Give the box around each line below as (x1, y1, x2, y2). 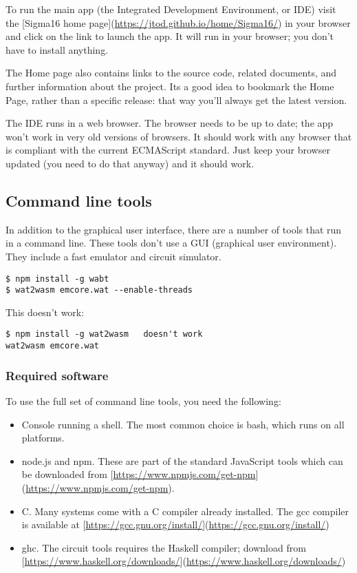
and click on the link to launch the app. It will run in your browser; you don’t (6, 29, 334, 43)
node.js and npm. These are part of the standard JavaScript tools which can (21, 453, 343, 468)
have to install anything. (6, 42, 109, 56)
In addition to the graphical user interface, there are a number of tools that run (6, 222, 342, 236)
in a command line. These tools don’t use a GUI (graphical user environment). (6, 236, 337, 250)
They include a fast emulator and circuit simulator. (6, 249, 221, 263)
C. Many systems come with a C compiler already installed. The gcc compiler (21, 503, 349, 518)
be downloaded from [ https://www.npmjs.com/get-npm (21, 467, 256, 481)
